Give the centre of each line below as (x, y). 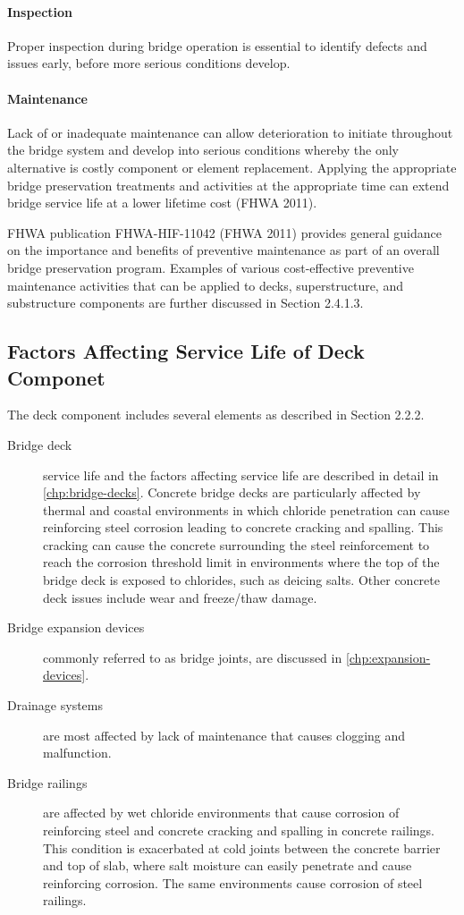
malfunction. (77, 753)
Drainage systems (55, 705)
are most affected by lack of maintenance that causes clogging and (224, 735)
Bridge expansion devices (76, 627)
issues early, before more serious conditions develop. (149, 63)
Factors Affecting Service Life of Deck (186, 351)
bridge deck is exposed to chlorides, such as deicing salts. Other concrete (241, 580)
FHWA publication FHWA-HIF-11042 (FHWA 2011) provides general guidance (224, 232)
